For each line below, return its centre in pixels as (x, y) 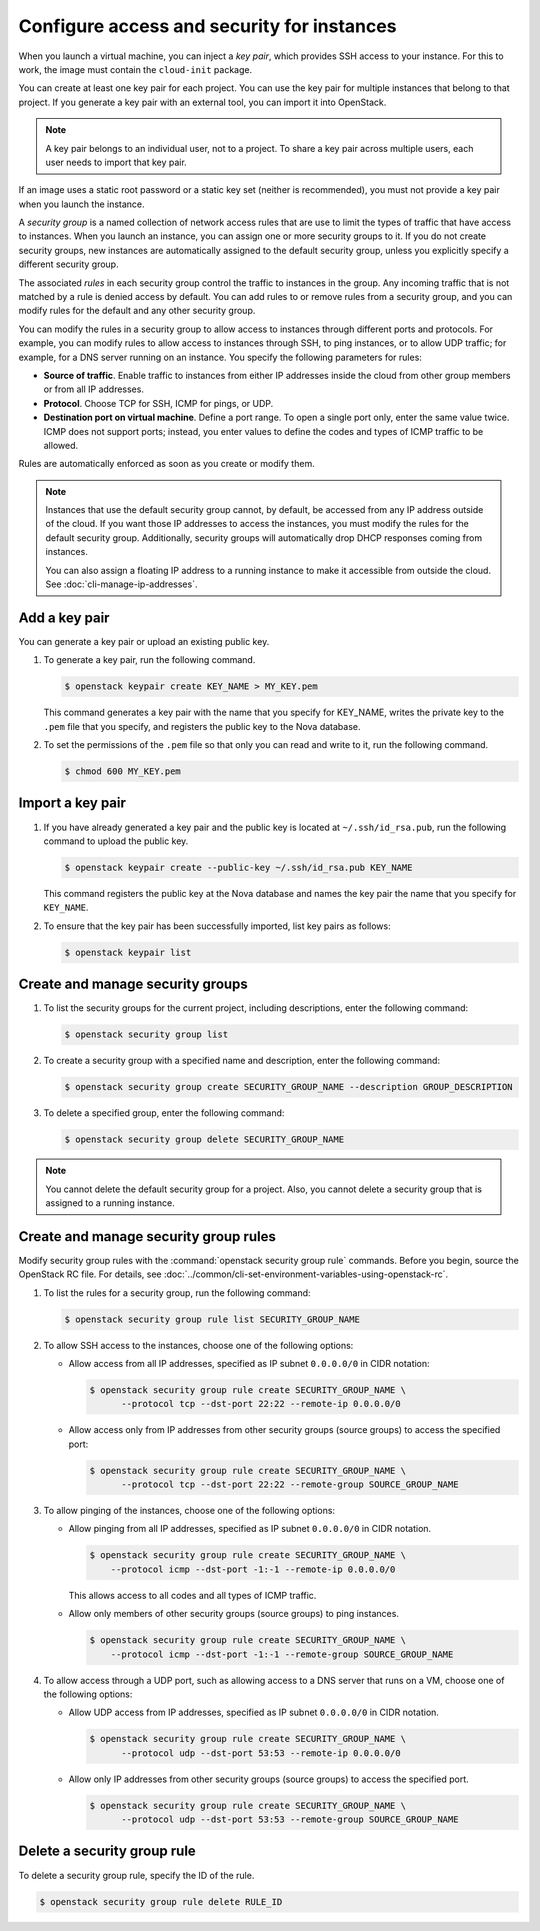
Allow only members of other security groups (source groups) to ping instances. (234, 1614)
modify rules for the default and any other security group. (137, 311)
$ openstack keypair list (128, 952)
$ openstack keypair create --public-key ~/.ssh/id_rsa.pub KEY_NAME (238, 867)
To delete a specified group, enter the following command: (164, 1113)
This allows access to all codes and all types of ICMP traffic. (192, 1595)
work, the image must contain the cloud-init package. (135, 69)
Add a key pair (64, 617)
